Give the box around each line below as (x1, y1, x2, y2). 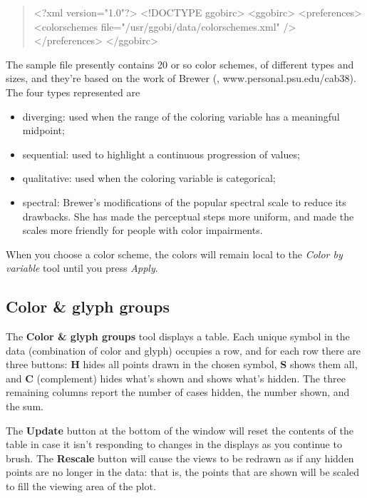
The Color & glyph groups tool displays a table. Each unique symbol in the (6, 329, 350, 344)
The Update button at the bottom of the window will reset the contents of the (6, 422, 353, 437)
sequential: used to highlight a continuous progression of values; (22, 146, 300, 161)
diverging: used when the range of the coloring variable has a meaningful (22, 108, 340, 123)
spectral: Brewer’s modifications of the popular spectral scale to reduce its (22, 194, 346, 209)
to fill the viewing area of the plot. (6, 479, 156, 494)
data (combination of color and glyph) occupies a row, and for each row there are (6, 342, 361, 357)
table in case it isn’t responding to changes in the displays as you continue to (6, 437, 342, 452)
